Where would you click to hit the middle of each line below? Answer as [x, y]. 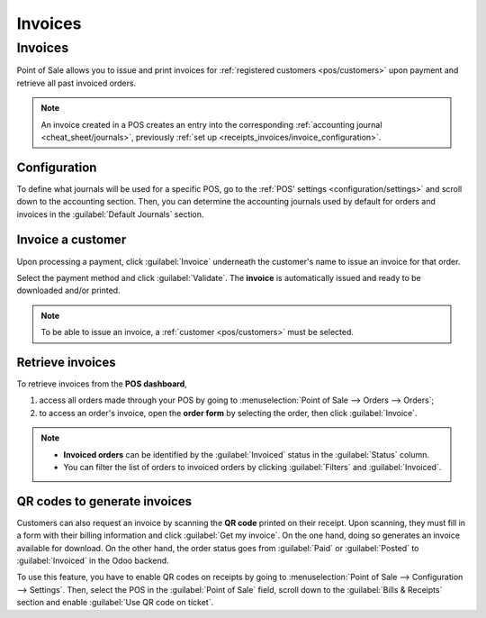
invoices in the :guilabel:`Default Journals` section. [110, 214]
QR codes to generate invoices [104, 501]
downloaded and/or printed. [68, 291]
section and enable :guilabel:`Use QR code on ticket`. [115, 603]
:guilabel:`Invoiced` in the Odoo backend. [93, 561]
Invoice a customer [72, 240]
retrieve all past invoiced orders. [76, 83]
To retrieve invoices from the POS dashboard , [102, 384]
